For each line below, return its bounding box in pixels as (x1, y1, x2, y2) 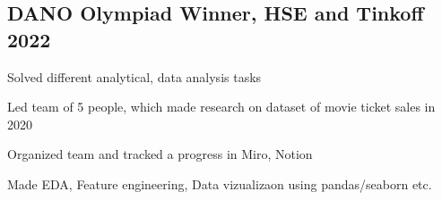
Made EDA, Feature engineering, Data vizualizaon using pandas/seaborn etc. (7, 174, 432, 193)
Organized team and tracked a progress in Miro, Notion (7, 145, 313, 163)
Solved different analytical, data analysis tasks (7, 67, 262, 86)
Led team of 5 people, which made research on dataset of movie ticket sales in (7, 97, 436, 116)
